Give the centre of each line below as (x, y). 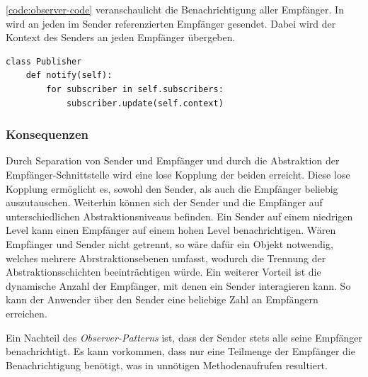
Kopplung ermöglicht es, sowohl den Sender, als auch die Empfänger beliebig (172, 188)
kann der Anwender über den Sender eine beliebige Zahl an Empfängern (162, 299)
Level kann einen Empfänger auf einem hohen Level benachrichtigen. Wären (171, 230)
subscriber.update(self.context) (145, 103)
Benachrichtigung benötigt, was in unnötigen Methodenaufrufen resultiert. (167, 365)
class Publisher (44, 61)
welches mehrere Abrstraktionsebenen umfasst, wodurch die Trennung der (166, 258)
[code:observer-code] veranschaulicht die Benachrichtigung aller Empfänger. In (175, 9)
